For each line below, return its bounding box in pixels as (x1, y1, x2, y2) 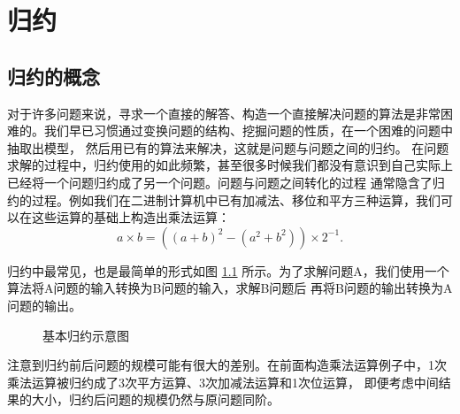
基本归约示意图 (42, 326, 129, 344)
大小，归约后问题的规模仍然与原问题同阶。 (31, 390, 280, 409)
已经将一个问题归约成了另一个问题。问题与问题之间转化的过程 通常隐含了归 (7, 172, 445, 191)
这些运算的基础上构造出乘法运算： (31, 208, 230, 226)
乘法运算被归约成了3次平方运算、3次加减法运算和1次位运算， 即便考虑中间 (7, 372, 439, 391)
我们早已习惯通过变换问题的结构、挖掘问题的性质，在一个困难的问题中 (43, 121, 453, 140)
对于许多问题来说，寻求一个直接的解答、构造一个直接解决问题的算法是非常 (7, 103, 441, 122)
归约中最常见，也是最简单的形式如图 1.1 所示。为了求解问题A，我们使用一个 (7, 261, 449, 280)
